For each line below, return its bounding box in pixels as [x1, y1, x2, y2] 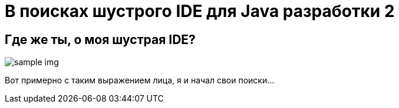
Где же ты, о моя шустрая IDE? [5, 32, 196, 47]
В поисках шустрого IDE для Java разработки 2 [5, 1, 395, 21]
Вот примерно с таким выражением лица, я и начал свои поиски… [5, 75, 275, 86]
